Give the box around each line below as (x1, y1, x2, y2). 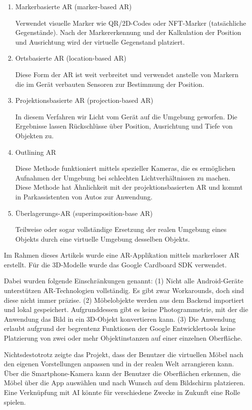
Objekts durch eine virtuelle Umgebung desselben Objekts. (15, 233, 190, 244)
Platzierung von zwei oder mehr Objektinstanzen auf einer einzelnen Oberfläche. (4, 333, 243, 343)
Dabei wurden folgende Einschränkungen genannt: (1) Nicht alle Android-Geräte (4, 276, 243, 286)
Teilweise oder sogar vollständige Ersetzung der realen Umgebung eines (15, 224, 227, 234)
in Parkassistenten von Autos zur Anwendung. (15, 191, 153, 201)
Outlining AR (15, 147, 56, 157)
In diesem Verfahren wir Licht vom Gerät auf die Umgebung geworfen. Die (15, 111, 237, 121)
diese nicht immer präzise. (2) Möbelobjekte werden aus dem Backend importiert (4, 295, 244, 305)
